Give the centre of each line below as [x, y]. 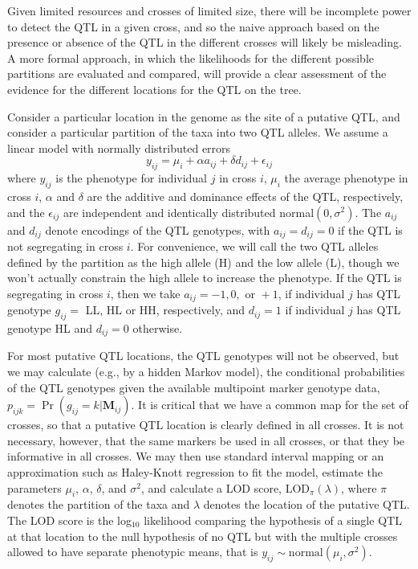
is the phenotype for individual [132, 178]
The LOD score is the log [69, 520]
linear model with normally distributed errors [119, 147]
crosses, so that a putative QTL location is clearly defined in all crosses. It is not [206, 425]
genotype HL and [50, 328]
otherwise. [158, 328]
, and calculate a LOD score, [211, 487]
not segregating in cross [65, 246]
